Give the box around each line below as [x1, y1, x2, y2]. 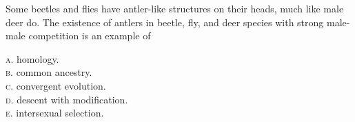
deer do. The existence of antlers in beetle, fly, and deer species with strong [6, 14, 324, 29]
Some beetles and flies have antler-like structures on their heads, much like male [6, 1, 344, 15]
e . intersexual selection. [6, 105, 104, 120]
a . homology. [6, 51, 59, 65]
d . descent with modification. [6, 92, 128, 106]
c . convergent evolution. [6, 78, 106, 92]
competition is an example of [28, 28, 151, 43]
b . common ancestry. [6, 65, 92, 79]
